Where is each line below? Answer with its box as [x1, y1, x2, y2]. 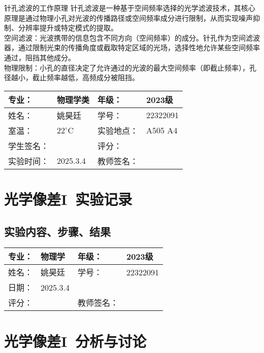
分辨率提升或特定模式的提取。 [18, 22, 118, 33]
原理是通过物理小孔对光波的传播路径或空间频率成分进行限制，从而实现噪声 [4, 12, 253, 23]
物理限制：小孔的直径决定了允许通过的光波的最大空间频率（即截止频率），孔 [4, 62, 256, 73]
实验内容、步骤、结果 [4, 223, 111, 239]
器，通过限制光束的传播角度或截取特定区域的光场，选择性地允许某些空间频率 [4, 42, 260, 53]
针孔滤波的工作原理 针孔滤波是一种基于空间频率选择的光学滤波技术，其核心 [4, 3, 255, 13]
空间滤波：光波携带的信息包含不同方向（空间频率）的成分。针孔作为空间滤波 [4, 32, 260, 43]
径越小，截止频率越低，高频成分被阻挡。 [4, 72, 139, 83]
